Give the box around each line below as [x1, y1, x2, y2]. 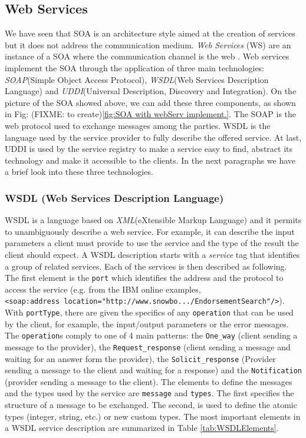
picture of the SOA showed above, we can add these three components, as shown [5, 96, 296, 108]
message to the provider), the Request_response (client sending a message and [5, 340, 291, 353]
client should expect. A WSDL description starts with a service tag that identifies [5, 248, 300, 260]
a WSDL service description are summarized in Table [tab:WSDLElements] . [5, 422, 279, 434]
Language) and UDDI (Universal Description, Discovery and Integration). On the [5, 85, 297, 97]
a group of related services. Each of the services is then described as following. [5, 260, 287, 272]
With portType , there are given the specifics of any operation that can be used [5, 306, 294, 318]
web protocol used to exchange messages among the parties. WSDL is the [5, 119, 271, 131]
